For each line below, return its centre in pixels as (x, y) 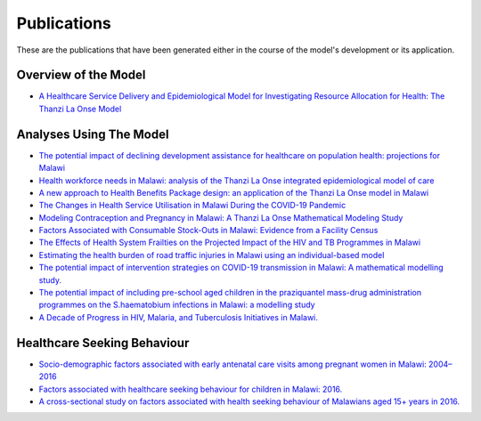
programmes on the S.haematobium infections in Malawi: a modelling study (177, 305)
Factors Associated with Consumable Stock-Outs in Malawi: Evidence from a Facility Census (208, 231)
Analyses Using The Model (93, 134)
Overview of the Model (81, 75)
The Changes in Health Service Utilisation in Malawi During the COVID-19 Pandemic (192, 206)
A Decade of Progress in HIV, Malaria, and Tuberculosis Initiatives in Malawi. (178, 317)
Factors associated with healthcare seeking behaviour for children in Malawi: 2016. (191, 389)
